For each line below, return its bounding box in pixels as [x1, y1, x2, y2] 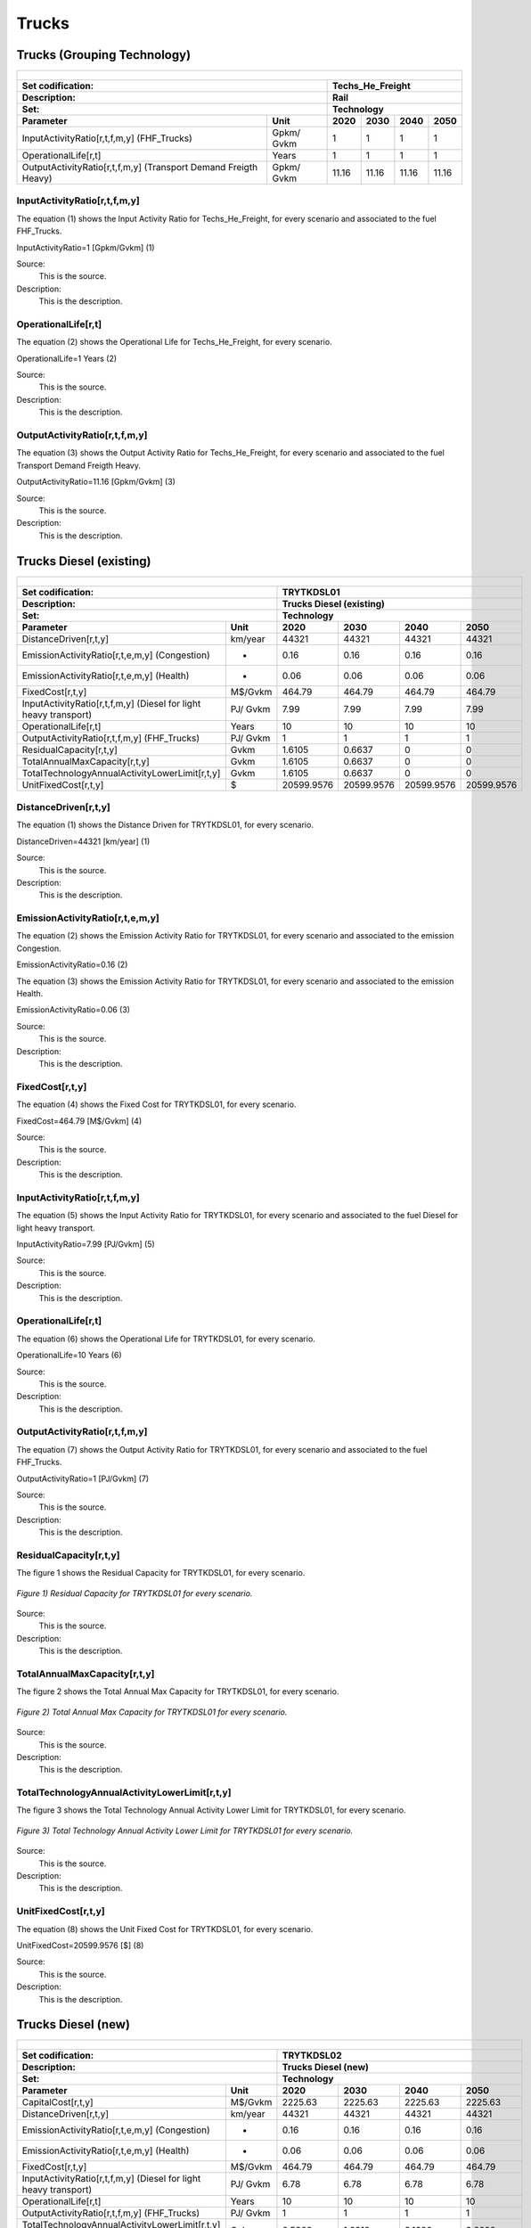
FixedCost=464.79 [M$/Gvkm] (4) [16, 1115, 143, 1126]
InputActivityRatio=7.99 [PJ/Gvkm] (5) [16, 1239, 155, 1249]
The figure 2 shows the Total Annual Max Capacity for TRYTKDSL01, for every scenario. [16, 1686, 339, 1697]
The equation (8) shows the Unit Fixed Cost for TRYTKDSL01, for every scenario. [16, 1923, 314, 1934]
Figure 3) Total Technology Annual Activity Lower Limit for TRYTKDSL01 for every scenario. [16, 1825, 354, 1836]
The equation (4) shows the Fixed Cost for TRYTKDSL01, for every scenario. [16, 1099, 297, 1110]
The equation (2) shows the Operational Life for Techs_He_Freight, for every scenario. [16, 337, 333, 348]
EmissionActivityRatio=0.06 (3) [16, 1004, 131, 1015]
